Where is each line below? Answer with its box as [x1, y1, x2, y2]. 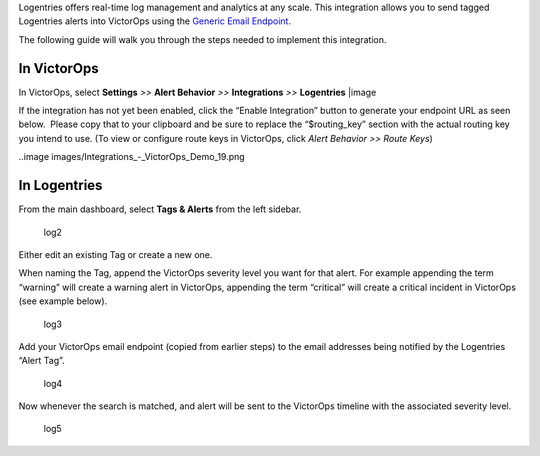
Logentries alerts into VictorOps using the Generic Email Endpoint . [18, 15, 292, 27]
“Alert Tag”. [18, 355, 65, 367]
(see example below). [18, 295, 108, 307]
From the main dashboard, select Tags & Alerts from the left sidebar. [18, 203, 302, 215]
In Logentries [18, 177, 103, 194]
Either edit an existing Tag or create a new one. [18, 248, 213, 260]
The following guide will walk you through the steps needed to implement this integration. [18, 33, 387, 45]
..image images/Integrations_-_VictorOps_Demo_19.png [18, 151, 245, 163]
